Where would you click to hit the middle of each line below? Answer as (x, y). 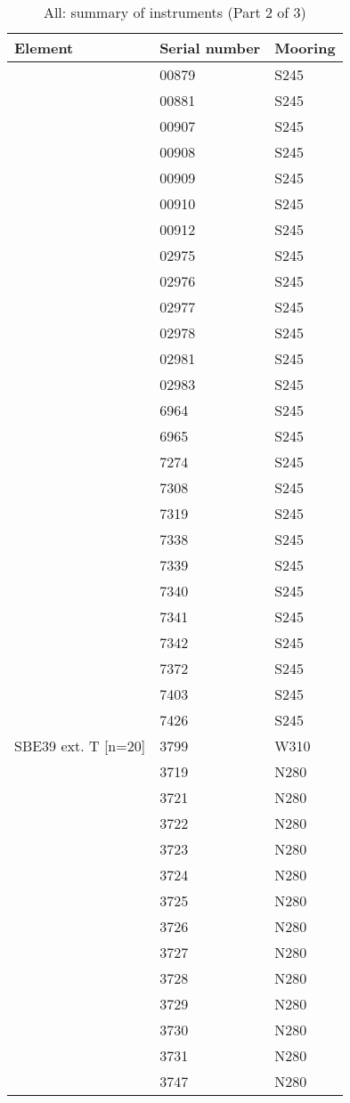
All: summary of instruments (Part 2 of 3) (175, 12)
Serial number (210, 48)
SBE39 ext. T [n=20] (80, 746)
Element (44, 48)
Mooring (305, 48)
